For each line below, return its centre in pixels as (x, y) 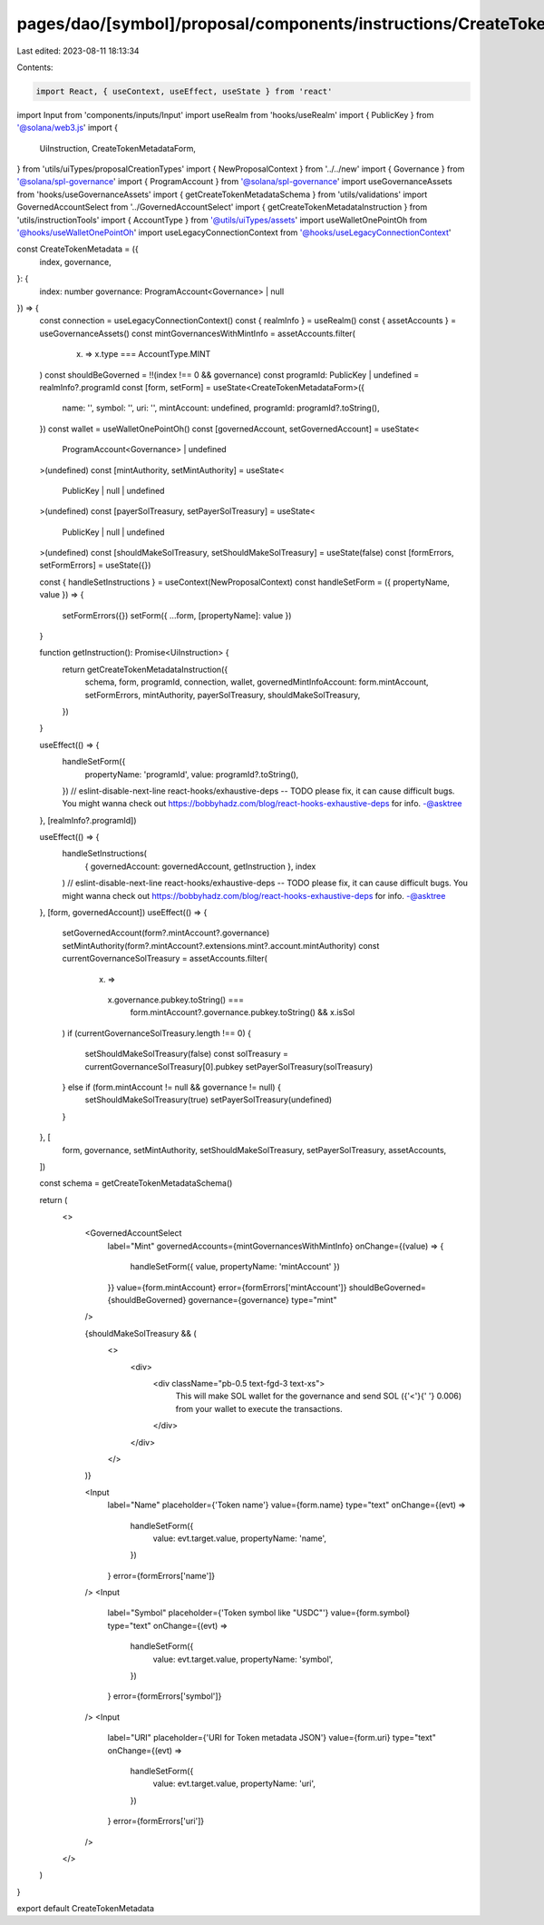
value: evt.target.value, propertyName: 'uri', (234, 1783)
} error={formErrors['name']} (161, 1575)
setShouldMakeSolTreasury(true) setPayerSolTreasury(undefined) (209, 1100)
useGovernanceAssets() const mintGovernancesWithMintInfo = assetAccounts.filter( (197, 333)
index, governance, (76, 262)
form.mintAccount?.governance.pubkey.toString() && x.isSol (243, 1012)
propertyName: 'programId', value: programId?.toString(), (192, 774)
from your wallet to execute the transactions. (259, 1408)
